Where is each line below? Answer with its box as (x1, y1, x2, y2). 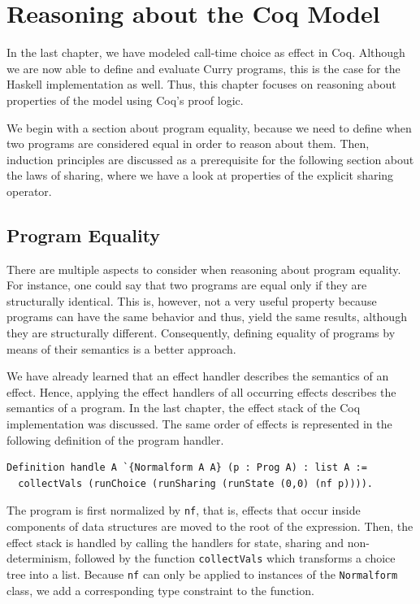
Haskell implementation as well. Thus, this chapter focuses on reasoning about (6, 76, 396, 93)
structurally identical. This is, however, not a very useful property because (6, 292, 377, 309)
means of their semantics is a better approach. (6, 340, 236, 357)
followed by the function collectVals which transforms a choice (75, 550, 396, 567)
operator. (6, 182, 52, 199)
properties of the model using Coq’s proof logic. (6, 91, 244, 108)
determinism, (6, 550, 71, 567)
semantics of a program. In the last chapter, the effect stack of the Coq (6, 399, 361, 416)
